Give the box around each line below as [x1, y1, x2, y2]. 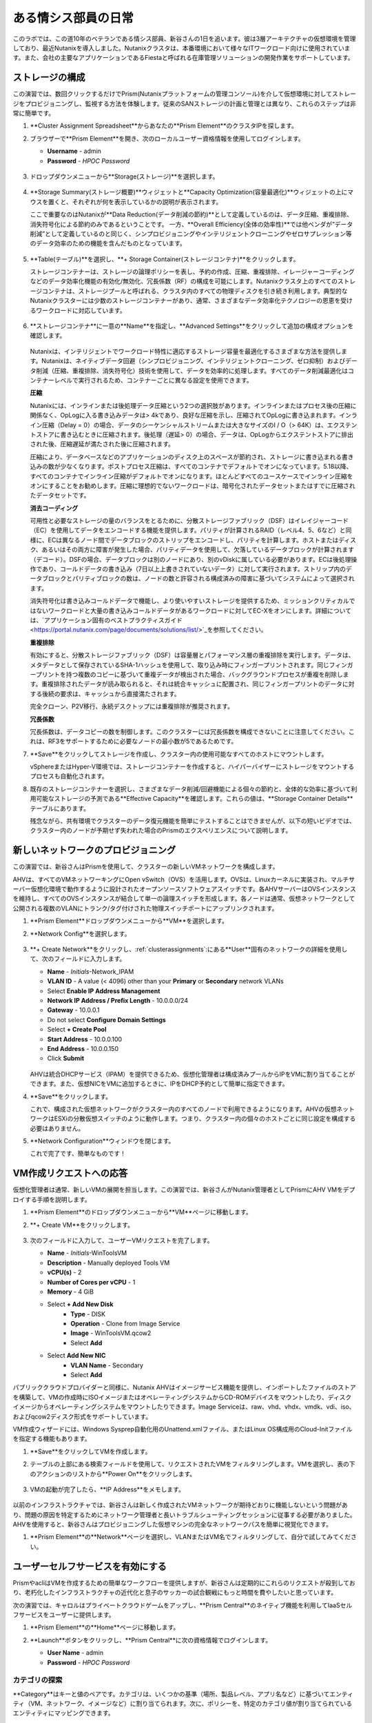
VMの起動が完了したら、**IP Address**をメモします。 [30, 1485, 185, 1493]
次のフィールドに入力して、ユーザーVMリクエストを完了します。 [30, 1236, 214, 1244]
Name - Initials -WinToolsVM [47, 1249, 127, 1257]
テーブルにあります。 [30, 804, 90, 813]
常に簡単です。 [12, 109, 55, 117]
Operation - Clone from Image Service [70, 1320, 180, 1328]
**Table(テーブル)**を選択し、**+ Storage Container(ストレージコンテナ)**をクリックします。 [30, 255, 300, 263]
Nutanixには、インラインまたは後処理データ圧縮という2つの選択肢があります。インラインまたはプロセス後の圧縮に [30, 401, 357, 409]
